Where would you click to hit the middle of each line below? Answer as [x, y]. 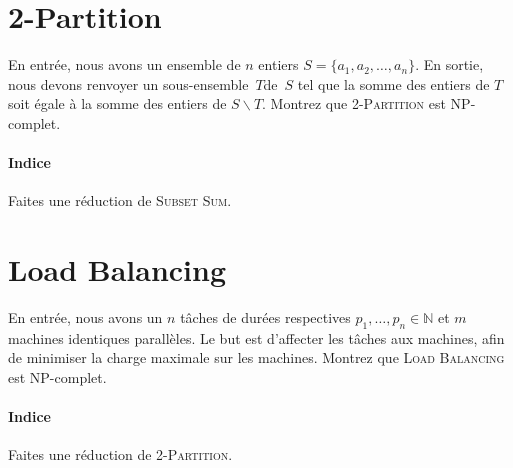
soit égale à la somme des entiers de [117, 103]
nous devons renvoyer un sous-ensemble [128, 83]
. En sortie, [449, 64]
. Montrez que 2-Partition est [354, 103]
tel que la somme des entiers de [393, 83]
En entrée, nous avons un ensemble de [124, 64]
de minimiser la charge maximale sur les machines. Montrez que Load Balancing [256, 357]
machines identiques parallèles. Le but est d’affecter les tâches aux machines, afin [256, 337]
